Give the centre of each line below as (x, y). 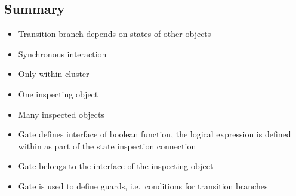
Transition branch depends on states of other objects (115, 34)
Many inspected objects (61, 114)
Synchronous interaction (62, 53)
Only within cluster (54, 74)
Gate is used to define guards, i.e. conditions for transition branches (143, 186)
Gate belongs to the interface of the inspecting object (116, 166)
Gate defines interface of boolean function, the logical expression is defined (155, 134)
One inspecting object (58, 94)
